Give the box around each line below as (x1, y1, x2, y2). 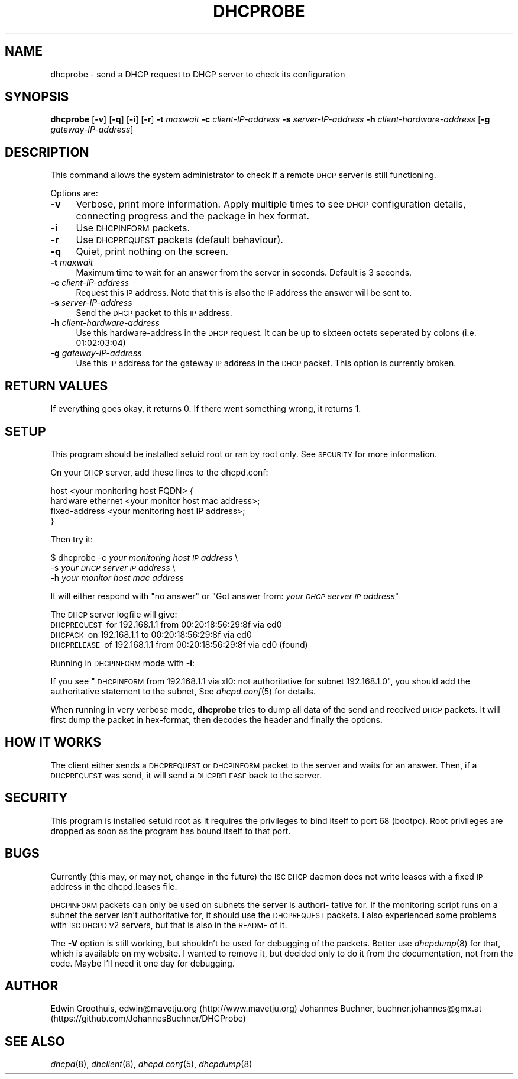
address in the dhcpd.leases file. (50, 881, 177, 891)
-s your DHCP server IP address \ (50, 562, 176, 573)
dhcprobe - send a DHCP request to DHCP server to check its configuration (50, 69, 345, 79)
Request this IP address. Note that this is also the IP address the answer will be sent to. (76, 287, 412, 298)
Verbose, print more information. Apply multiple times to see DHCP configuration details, (76, 198, 466, 211)
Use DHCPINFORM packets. (76, 222, 190, 234)
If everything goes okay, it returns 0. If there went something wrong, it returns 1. (50, 403, 361, 414)
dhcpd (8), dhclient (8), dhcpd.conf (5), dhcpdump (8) (50, 1059, 252, 1070)
